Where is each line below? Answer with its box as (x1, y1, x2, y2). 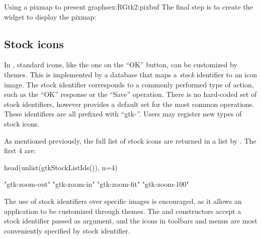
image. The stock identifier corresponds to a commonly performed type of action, (4, 79, 254, 89)
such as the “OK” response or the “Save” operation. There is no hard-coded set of (4, 89, 257, 99)
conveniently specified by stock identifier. (4, 225, 130, 235)
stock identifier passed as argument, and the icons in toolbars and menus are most (4, 215, 257, 226)
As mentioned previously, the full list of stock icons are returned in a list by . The (4, 135, 256, 146)
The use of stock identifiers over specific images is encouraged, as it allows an (4, 195, 242, 206)
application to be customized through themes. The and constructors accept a (4, 205, 241, 216)
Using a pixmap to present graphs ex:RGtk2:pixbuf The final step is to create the (4, 2, 253, 12)
